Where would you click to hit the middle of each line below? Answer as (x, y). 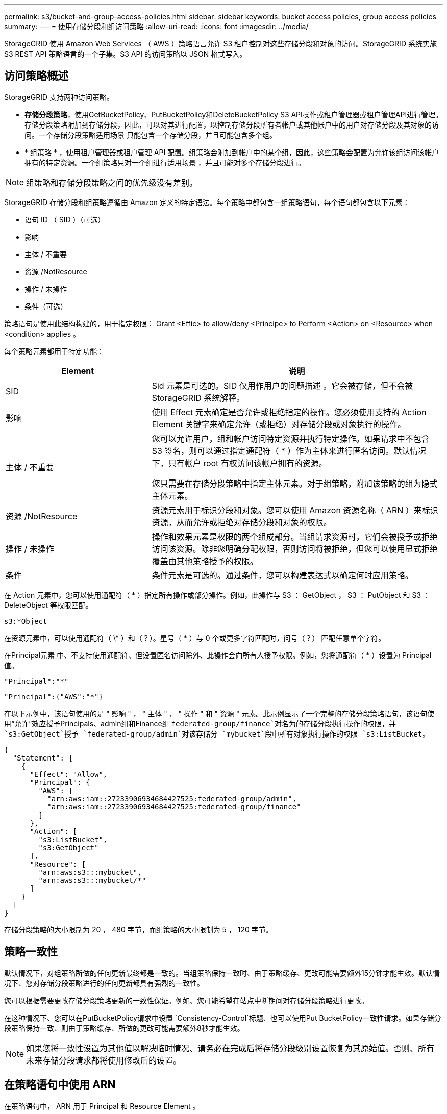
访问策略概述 (36, 76)
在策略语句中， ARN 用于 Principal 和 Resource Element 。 (102, 1106)
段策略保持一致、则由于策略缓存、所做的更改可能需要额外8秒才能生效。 (124, 1028)
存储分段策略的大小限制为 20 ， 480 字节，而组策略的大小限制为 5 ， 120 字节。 (139, 929)
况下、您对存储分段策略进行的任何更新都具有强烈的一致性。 (104, 983)
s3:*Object (26, 621)
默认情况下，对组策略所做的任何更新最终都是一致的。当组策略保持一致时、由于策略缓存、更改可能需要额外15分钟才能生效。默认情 (222, 973)
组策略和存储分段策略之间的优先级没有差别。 (112, 182)
